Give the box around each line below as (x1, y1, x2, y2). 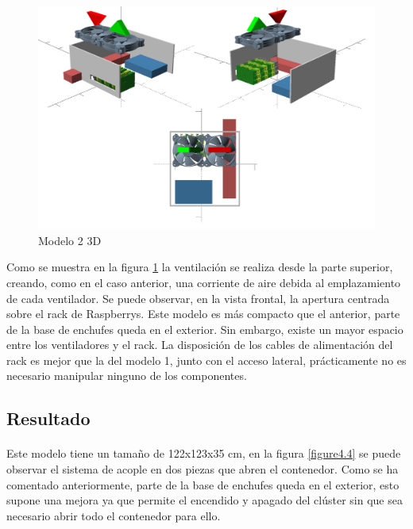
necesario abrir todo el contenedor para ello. (6, 507, 221, 523)
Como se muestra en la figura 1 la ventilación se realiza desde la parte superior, (6, 259, 393, 275)
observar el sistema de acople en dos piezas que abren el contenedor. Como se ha (6, 461, 399, 477)
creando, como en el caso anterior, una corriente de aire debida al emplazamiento (6, 274, 401, 290)
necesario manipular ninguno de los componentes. (6, 367, 247, 384)
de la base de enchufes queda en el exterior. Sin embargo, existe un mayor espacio (6, 320, 403, 337)
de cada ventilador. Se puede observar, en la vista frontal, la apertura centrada (6, 289, 390, 306)
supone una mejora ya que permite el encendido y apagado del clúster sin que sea (6, 492, 403, 508)
